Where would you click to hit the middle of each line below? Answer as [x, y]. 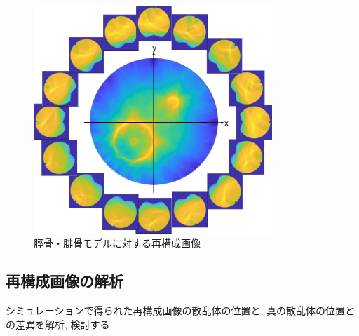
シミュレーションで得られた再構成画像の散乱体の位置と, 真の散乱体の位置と [180, 310]
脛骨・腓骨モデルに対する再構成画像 [117, 243]
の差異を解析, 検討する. [59, 324]
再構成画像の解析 [65, 281]
